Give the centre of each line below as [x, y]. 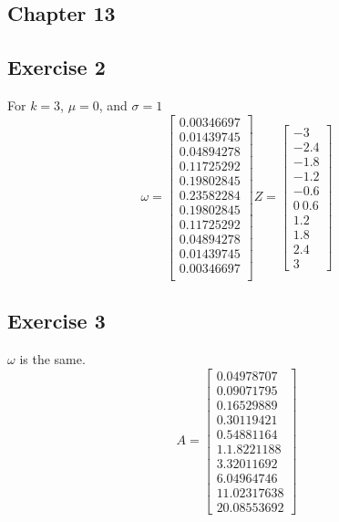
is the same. [52, 359]
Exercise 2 [56, 67]
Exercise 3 [56, 321]
